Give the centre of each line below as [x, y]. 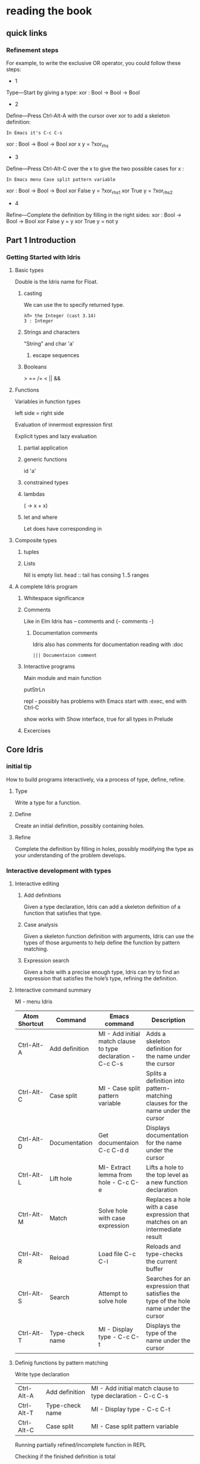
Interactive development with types [59, 871]
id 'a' [30, 471]
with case [112, 1218]
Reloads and [163, 1247]
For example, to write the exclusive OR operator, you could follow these [93, 63]
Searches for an [168, 1279]
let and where [40, 517]
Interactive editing [37, 884]
